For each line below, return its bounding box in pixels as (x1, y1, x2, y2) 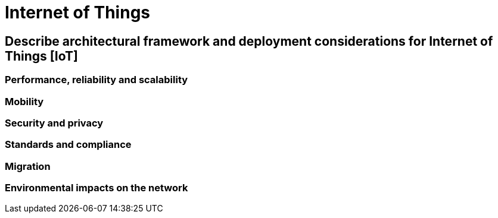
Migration (5, 160, 51, 172)
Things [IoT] (5, 48, 78, 64)
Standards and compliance (5, 138, 132, 151)
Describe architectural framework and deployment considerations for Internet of (5, 33, 493, 49)
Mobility (5, 95, 44, 108)
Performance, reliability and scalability (5, 74, 188, 86)
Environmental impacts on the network (5, 182, 188, 194)
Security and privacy (5, 116, 104, 129)
